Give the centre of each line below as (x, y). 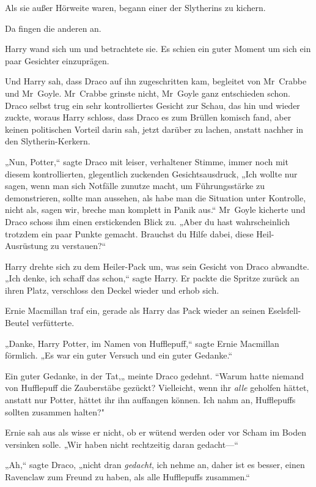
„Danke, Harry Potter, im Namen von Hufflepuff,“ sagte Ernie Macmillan (142, 343)
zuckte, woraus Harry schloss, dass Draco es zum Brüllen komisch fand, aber (148, 117)
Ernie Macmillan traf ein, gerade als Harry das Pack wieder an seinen (135, 310)
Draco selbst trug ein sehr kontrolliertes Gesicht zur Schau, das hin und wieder (152, 105)
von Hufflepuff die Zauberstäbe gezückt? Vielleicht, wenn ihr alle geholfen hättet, (157, 388)
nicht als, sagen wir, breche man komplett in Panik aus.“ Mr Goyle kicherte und (155, 210)
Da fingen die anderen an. (53, 28)
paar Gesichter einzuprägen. (57, 60)
